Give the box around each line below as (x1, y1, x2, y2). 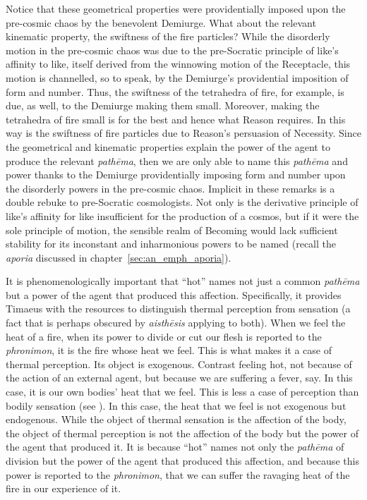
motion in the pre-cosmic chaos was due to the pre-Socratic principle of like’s (6, 42, 339, 57)
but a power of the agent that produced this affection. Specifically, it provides (6, 287, 342, 302)
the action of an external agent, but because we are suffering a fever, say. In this (6, 370, 353, 385)
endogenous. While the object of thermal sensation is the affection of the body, (6, 412, 347, 427)
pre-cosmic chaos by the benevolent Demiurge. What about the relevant (6, 15, 316, 30)
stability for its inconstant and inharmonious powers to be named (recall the (6, 236, 337, 251)
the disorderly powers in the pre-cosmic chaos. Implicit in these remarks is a (6, 181, 335, 195)
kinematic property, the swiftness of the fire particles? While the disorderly (6, 29, 330, 44)
